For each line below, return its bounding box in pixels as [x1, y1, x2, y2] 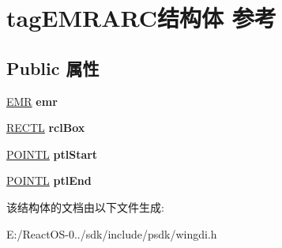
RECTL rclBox [6, 119, 85, 136]
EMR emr [6, 92, 58, 109]
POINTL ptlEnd [6, 172, 92, 189]
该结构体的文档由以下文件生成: [6, 198, 164, 215]
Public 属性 [6, 55, 100, 80]
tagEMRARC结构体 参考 [6, 2, 276, 34]
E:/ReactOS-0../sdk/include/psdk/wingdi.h [6, 225, 217, 242]
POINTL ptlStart [6, 145, 98, 162]
